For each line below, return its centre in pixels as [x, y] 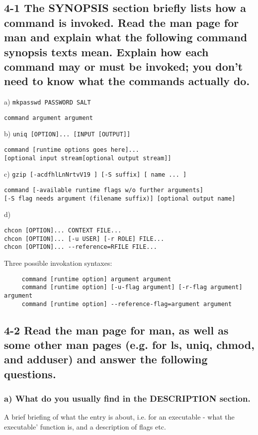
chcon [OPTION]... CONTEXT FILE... [63, 230]
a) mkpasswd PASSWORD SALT [47, 102]
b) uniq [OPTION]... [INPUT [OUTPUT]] [67, 134]
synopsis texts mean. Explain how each [106, 52]
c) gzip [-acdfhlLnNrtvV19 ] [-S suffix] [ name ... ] [95, 174]
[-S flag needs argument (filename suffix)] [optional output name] [120, 198]
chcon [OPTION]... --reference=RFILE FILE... [81, 247]
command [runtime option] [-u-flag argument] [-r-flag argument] [132, 287]
